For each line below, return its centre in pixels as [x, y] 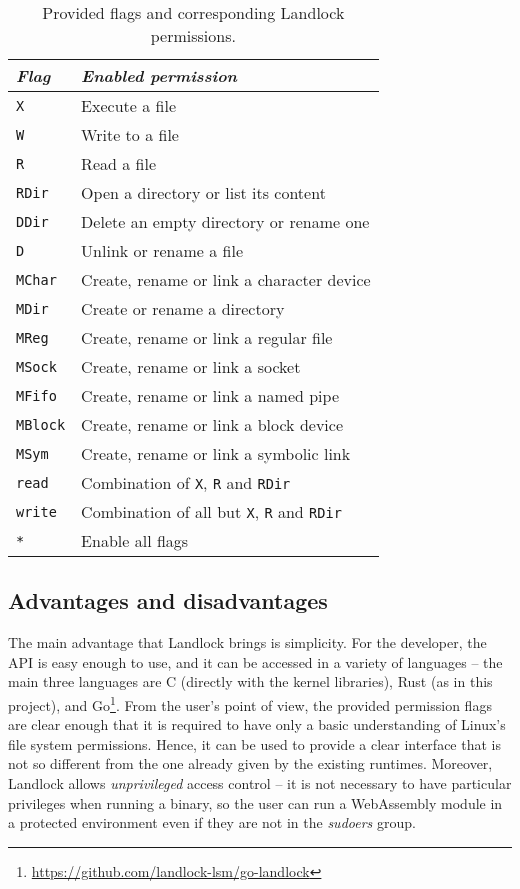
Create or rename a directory [183, 308]
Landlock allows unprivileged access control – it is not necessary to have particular [260, 783]
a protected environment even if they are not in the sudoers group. [212, 822]
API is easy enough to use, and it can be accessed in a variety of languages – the [255, 661]
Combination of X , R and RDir [186, 482]
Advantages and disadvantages [168, 600]
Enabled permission [159, 75]
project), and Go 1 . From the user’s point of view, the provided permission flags [250, 703]
